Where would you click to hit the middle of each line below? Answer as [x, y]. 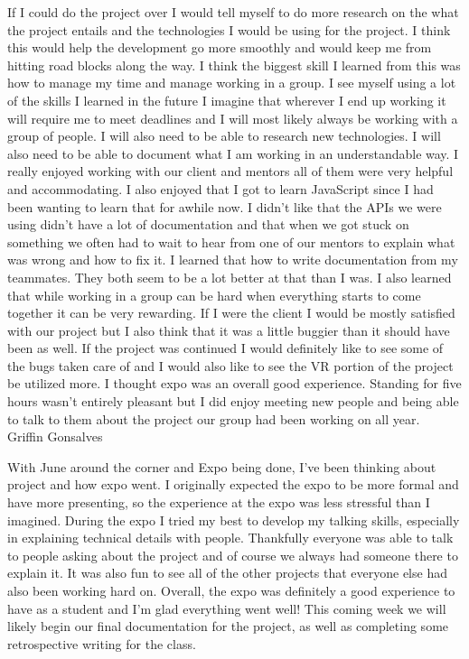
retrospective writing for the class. [102, 643]
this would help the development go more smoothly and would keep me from [220, 47]
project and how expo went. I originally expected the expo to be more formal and [233, 484]
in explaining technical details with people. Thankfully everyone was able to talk [230, 538]
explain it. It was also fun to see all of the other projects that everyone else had [227, 573]
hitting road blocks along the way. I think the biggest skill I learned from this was [234, 65]
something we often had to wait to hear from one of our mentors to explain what [231, 241]
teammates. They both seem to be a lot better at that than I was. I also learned [230, 277]
